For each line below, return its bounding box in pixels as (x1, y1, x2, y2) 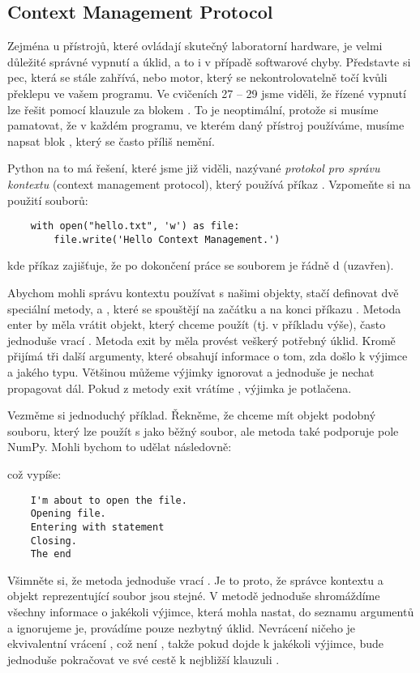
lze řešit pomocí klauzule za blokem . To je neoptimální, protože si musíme (7, 100, 379, 117)
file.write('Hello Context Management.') (54, 233, 281, 245)
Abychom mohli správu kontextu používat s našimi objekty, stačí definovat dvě (7, 284, 399, 301)
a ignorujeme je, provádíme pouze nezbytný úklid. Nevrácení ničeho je (7, 619, 356, 636)
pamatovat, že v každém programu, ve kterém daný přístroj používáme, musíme (7, 117, 405, 134)
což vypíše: (7, 465, 62, 482)
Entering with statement (30, 521, 165, 533)
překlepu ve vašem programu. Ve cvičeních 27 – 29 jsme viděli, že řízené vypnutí (7, 84, 406, 101)
